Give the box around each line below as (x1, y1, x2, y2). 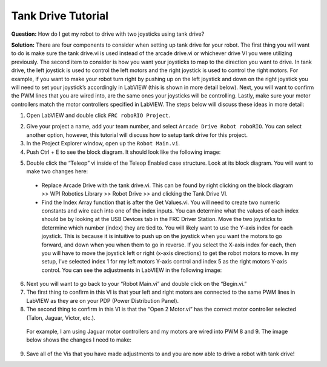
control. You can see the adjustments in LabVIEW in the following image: (41, 266, 222, 274)
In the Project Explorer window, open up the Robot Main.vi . (26, 140, 180, 147)
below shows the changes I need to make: (26, 336, 131, 343)
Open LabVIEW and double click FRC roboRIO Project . (26, 112, 171, 119)
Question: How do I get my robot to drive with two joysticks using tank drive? (11, 30, 205, 38)
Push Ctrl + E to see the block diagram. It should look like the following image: (26, 148, 221, 156)
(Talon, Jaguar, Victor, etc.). (26, 314, 96, 321)
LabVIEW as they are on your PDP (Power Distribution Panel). (26, 297, 179, 304)
